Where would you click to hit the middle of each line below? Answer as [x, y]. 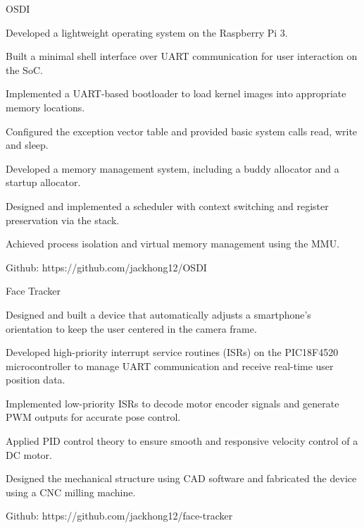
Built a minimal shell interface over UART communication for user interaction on [182, 56]
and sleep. [27, 145]
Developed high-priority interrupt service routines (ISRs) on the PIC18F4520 [172, 352]
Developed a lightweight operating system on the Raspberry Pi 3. [147, 32]
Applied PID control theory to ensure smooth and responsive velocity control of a [182, 441]
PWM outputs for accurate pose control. [93, 417]
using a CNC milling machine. [71, 492]
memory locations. [45, 107]
